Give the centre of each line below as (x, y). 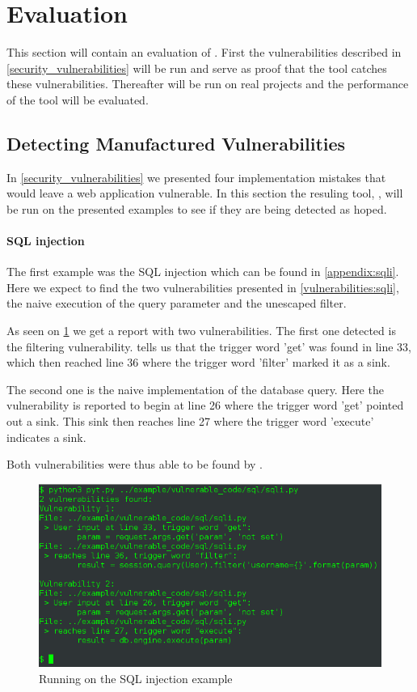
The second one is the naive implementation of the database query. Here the (195, 389)
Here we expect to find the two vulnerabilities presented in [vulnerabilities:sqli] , (203, 287)
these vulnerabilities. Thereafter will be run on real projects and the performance (208, 84)
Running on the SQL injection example (136, 678)
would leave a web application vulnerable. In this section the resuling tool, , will (205, 193)
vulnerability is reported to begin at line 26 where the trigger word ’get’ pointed (205, 405)
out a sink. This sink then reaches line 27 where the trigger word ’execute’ (190, 421)
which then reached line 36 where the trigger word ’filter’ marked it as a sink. (198, 362)
